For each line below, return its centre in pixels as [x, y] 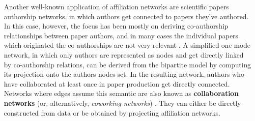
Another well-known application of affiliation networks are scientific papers [116, 6]
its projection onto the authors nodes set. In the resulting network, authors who [124, 74]
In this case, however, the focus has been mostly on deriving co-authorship [116, 26]
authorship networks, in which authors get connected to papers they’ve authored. [126, 16]
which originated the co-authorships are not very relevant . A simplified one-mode [127, 45]
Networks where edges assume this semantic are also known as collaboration [121, 93]
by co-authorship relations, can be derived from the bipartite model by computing [127, 64]
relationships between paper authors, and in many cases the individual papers [121, 35]
